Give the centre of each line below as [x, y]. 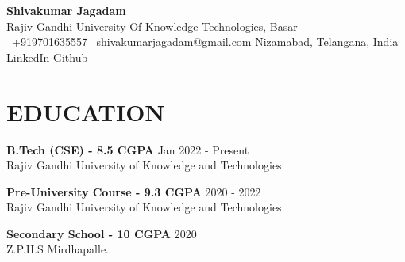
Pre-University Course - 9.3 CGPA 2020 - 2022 [134, 191]
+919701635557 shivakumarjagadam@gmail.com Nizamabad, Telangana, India [205, 42]
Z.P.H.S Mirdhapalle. [58, 249]
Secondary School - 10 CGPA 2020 [102, 233]
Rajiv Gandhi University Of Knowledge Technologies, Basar [152, 26]
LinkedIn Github [47, 57]
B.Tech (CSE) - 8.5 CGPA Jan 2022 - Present [128, 149]
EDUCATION [86, 111]
